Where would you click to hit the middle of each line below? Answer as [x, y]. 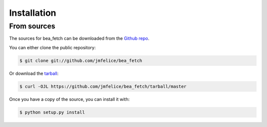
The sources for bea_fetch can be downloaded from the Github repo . [79, 38]
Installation [33, 13]
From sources [32, 26]
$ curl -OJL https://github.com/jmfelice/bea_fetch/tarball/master [103, 86]
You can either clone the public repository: [52, 47]
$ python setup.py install [52, 112]
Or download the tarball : [34, 73]
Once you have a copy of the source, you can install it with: [69, 99]
